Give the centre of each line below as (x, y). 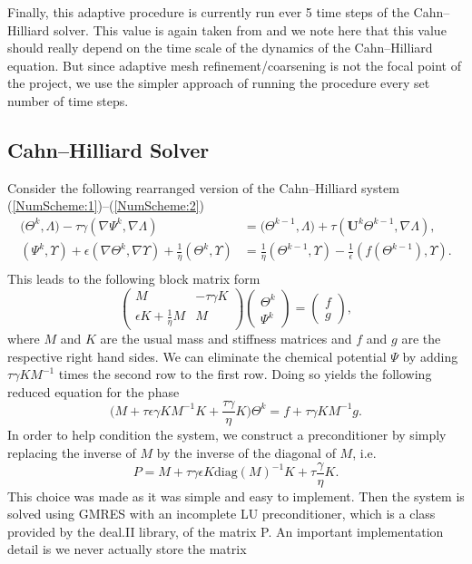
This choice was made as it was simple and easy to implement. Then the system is (236, 496)
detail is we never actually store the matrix (127, 549)
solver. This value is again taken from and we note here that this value (250, 29)
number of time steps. (68, 100)
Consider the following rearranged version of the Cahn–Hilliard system (203, 187)
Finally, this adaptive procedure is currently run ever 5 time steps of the (208, 12)
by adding (430, 356)
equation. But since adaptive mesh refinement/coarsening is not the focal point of (234, 65)
